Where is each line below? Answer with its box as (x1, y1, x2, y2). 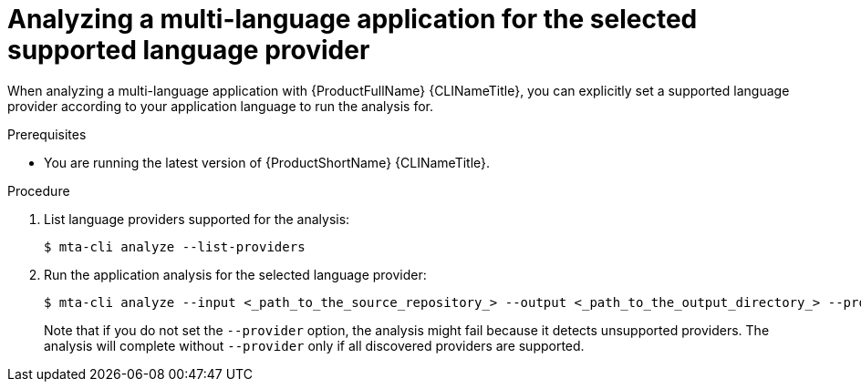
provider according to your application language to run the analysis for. (7, 97, 434, 114)
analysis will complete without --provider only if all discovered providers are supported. (44, 337, 585, 353)
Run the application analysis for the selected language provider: (44, 266, 427, 282)
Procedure (7, 182, 70, 199)
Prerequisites (7, 126, 87, 142)
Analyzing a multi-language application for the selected (7, 4, 698, 35)
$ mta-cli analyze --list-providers (44, 239, 306, 254)
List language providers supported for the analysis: (44, 210, 350, 227)
